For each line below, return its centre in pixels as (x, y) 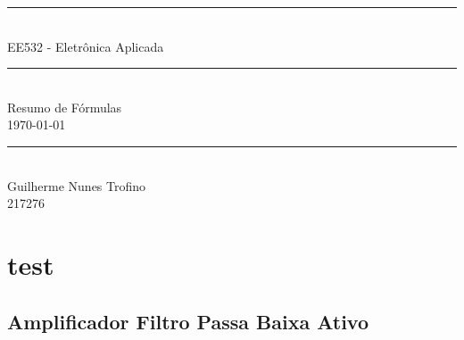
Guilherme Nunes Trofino (77, 185)
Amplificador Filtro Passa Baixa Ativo (188, 321)
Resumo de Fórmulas (65, 107)
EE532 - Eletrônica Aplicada (86, 46)
